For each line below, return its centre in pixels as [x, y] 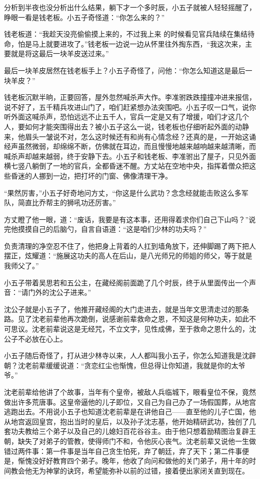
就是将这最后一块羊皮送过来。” [60, 53]
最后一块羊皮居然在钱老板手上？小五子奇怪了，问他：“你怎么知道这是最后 [125, 70]
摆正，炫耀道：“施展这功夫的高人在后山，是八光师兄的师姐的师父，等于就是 [128, 256]
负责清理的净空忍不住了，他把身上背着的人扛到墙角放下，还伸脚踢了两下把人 [130, 246]
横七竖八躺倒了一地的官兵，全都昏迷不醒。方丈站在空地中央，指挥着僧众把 [126, 166]
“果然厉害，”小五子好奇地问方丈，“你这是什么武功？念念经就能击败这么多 [123, 192]
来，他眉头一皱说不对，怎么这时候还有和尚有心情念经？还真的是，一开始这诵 [130, 136]
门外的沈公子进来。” [60, 292]
